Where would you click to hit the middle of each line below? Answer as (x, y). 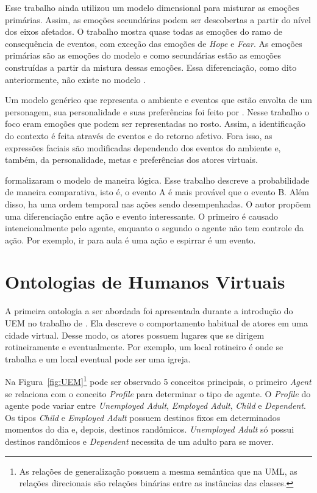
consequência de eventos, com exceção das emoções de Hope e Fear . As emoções (154, 43)
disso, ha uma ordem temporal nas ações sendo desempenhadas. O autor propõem (158, 203)
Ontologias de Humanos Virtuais (145, 282)
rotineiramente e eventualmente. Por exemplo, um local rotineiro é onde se (144, 347)
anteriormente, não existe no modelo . (76, 79)
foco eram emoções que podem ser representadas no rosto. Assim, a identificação (155, 124)
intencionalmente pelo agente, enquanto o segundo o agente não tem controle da (155, 228)
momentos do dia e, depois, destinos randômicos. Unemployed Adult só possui (150, 429)
